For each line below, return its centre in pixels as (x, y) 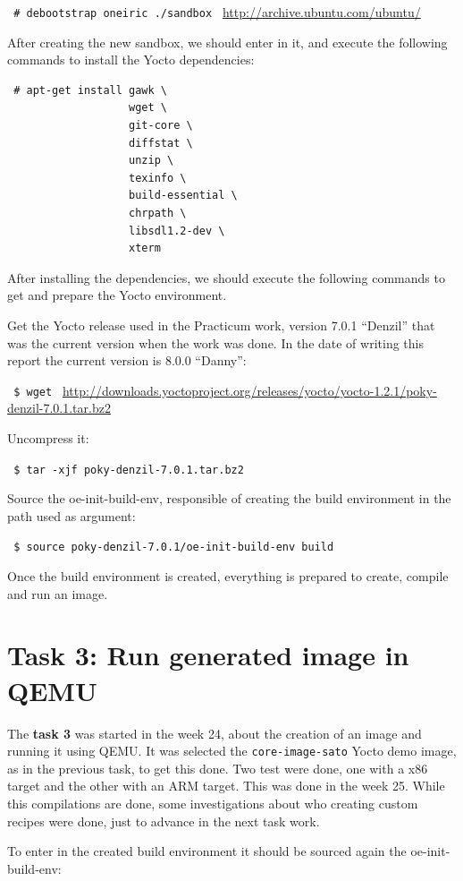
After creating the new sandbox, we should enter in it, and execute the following (227, 42)
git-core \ (161, 126)
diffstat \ (161, 143)
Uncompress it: (48, 438)
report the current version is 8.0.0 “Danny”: (127, 360)
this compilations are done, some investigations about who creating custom (213, 804)
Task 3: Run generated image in (208, 655)
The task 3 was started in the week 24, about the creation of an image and (215, 733)
